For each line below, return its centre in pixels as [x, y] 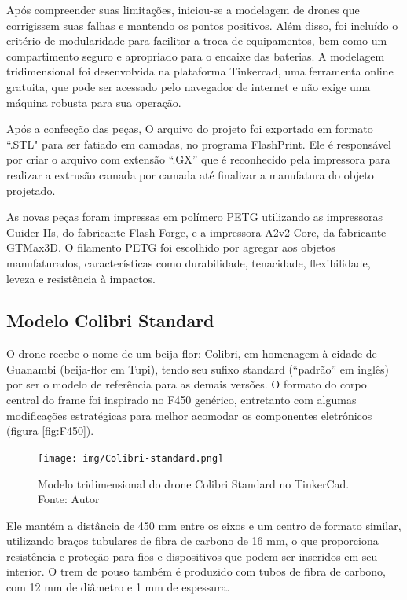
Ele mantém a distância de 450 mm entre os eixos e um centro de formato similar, [204, 525]
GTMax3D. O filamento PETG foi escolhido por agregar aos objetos [171, 247]
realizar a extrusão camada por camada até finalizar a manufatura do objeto [190, 174]
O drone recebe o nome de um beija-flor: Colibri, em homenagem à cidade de [192, 353]
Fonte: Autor [69, 499]
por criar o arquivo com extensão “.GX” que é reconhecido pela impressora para [198, 159]
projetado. [31, 190]
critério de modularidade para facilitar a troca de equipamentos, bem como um [197, 40]
